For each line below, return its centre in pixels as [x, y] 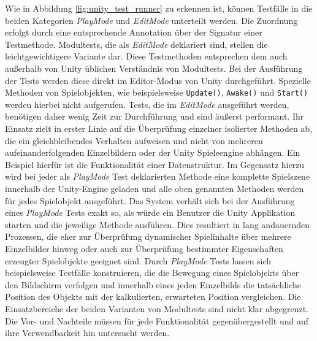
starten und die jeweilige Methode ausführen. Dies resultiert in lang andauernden [157, 224]
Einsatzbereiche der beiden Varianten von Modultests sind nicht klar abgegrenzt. [157, 308]
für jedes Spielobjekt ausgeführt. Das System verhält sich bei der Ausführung [150, 200]
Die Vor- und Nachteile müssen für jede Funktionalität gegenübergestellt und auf [157, 320]
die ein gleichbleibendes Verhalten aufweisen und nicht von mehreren [134, 140]
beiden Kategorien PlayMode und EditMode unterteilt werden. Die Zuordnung [151, 20]
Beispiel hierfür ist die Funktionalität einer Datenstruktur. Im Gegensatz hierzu [155, 164]
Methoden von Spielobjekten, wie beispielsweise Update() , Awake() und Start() [157, 92]
